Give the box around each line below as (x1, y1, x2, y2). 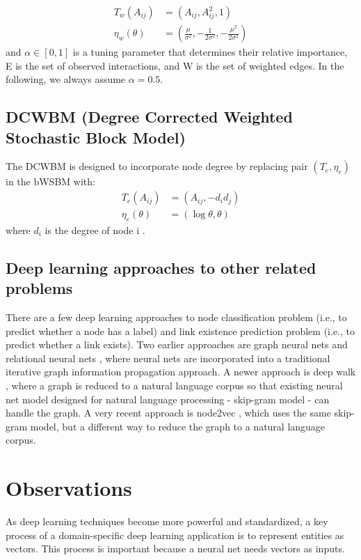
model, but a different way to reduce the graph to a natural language (30, 419, 326, 433)
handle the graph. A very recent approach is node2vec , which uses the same (6, 405, 331, 420)
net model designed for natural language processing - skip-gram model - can (6, 391, 330, 406)
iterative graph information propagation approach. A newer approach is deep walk (6, 364, 356, 379)
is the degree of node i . (45, 222, 145, 237)
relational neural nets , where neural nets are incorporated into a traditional (6, 350, 330, 365)
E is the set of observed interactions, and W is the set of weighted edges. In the (6, 58, 344, 72)
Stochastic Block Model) (6, 126, 186, 148)
